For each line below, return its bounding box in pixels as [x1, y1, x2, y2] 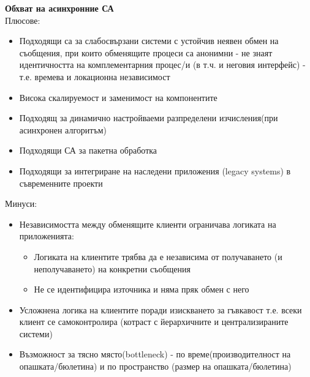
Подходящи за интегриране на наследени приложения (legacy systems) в [19, 164, 291, 177]
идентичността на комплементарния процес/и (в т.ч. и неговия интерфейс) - [19, 58, 306, 71]
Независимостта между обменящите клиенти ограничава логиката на [19, 217, 276, 230]
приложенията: [19, 230, 74, 242]
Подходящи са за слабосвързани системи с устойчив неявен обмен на [19, 34, 279, 47]
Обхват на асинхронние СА [5, 2, 114, 14]
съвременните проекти [19, 176, 103, 189]
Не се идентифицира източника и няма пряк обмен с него [34, 283, 249, 296]
